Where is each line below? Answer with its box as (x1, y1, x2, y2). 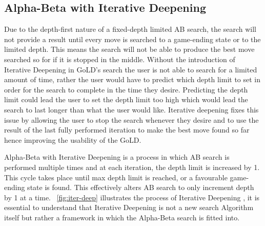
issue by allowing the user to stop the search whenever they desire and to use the (4, 114, 259, 125)
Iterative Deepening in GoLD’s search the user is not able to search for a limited (4, 64, 257, 74)
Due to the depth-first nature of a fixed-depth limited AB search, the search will (4, 24, 256, 34)
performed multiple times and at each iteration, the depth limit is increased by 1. (4, 161, 260, 172)
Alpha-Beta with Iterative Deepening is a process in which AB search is (4, 152, 230, 162)
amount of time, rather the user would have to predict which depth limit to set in (4, 74, 261, 85)
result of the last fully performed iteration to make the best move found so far (4, 124, 250, 135)
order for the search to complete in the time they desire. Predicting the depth (4, 84, 248, 95)
